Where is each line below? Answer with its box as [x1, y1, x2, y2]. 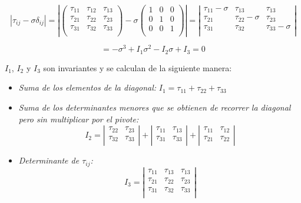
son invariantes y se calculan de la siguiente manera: [43, 61, 232, 74]
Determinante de [18, 154, 80, 167]
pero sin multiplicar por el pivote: [18, 112, 139, 125]
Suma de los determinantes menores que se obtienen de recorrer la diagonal [18, 101, 291, 114]
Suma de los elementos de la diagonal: [18, 81, 157, 94]
